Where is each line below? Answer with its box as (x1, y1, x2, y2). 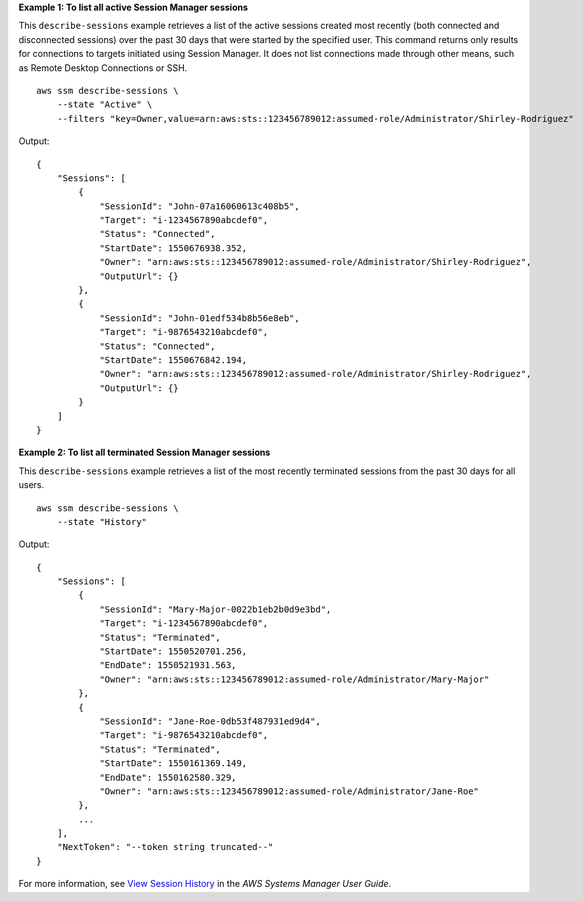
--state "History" (56, 516, 148, 527)
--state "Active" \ (56, 99, 153, 110)
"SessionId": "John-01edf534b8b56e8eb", (99, 312, 300, 324)
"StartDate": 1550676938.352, (99, 242, 248, 254)
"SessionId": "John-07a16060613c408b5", (99, 200, 300, 212)
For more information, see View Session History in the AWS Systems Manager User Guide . (18, 878, 392, 890)
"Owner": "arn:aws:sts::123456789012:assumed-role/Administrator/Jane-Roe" (99, 785, 480, 797)
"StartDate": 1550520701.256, (99, 646, 248, 657)
